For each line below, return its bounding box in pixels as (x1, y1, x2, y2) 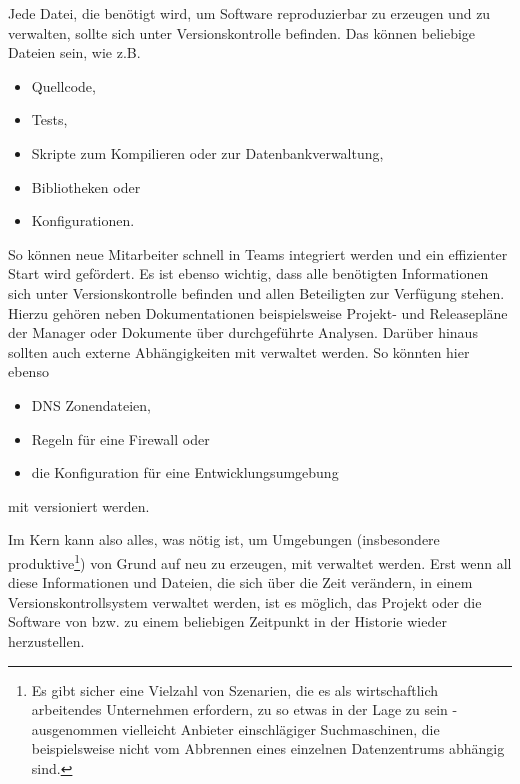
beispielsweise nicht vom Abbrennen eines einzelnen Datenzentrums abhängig (31, 738, 505, 759)
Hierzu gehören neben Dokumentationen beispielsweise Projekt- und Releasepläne (8, 302, 508, 323)
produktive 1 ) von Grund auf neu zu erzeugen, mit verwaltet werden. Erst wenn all (8, 549, 512, 573)
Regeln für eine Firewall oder (31, 428, 210, 449)
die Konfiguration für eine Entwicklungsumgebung (31, 462, 339, 483)
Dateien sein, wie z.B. (8, 42, 141, 63)
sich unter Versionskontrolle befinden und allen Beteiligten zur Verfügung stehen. (8, 282, 505, 303)
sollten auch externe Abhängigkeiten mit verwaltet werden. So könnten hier (8, 341, 470, 362)
